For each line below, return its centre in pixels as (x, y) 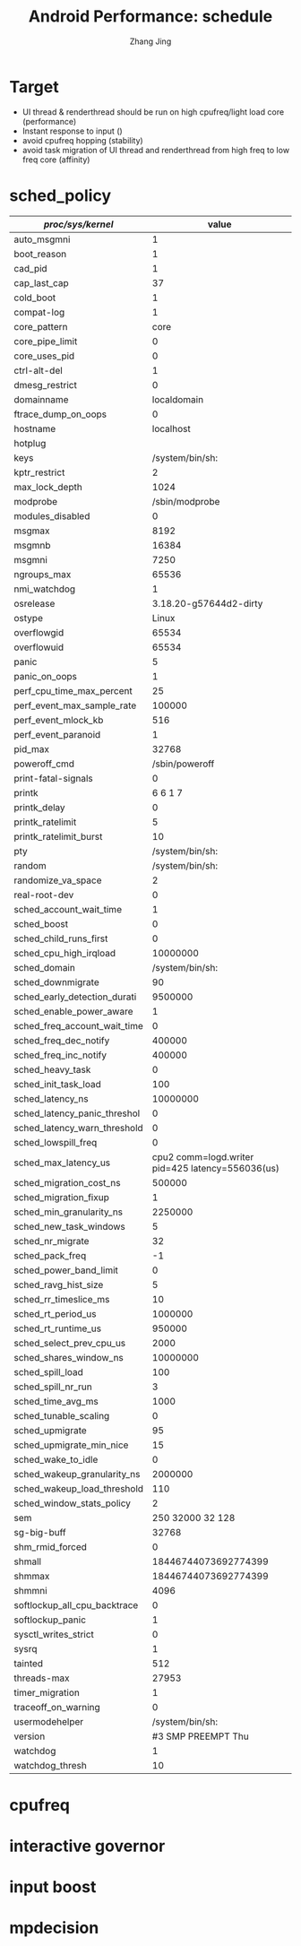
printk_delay (39, 807)
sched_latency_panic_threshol (77, 1113)
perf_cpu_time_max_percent (73, 690)
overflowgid (39, 632)
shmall (28, 1561)
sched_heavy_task (52, 1069)
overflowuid (39, 647)
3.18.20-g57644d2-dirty (207, 603)
